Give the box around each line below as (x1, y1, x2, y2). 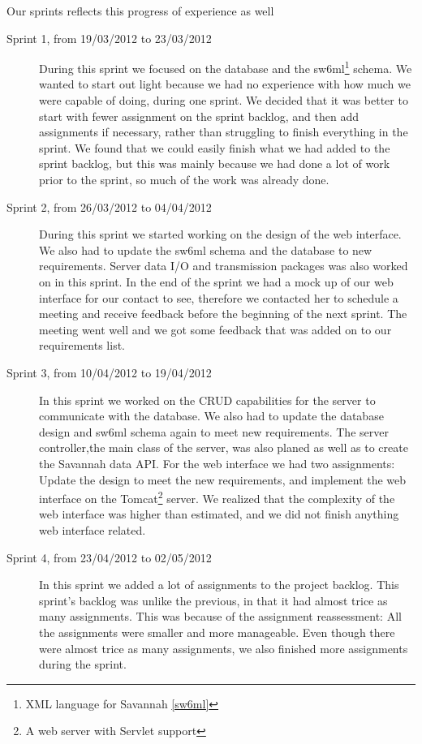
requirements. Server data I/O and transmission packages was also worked (39, 257, 408, 274)
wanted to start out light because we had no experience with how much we (39, 75, 411, 92)
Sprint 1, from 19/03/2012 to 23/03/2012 (6, 29, 212, 46)
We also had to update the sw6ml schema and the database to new (39, 241, 372, 258)
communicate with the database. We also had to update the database (39, 407, 384, 424)
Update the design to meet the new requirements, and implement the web (39, 471, 407, 488)
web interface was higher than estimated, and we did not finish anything (39, 505, 399, 523)
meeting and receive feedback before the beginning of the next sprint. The (39, 305, 407, 322)
